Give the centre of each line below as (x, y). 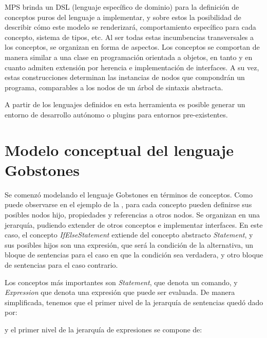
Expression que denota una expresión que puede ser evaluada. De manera (120, 292)
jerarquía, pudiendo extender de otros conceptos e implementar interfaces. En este (134, 224)
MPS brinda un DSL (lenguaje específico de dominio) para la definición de (122, 7)
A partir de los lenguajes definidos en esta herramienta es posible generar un (125, 104)
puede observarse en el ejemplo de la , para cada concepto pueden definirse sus (128, 204)
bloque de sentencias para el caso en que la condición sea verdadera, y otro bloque (134, 255)
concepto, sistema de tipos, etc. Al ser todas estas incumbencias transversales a (129, 37)
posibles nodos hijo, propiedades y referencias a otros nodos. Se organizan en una (132, 215)
